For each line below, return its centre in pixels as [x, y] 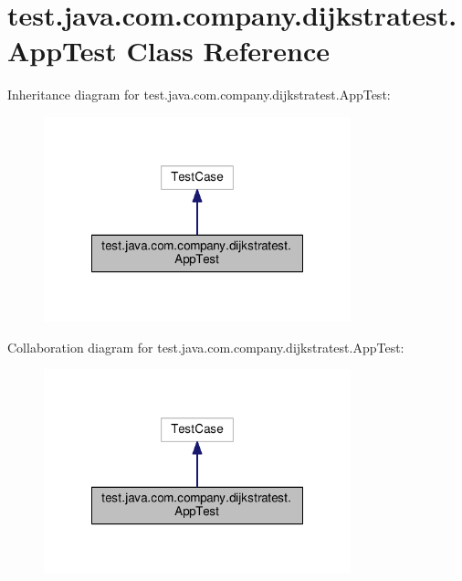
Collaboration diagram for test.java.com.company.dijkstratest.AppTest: [206, 347]
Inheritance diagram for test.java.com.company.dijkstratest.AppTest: [199, 95]
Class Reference [228, 51]
